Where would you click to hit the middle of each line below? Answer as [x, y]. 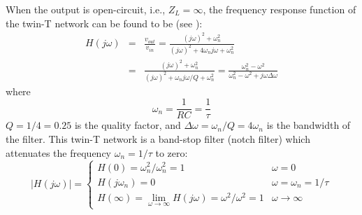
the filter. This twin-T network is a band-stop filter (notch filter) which [158, 139]
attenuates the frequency [59, 152]
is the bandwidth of [309, 125]
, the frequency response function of [280, 9]
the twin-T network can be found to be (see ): [104, 23]
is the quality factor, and [128, 125]
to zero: [172, 152]
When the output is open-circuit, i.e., [86, 9]
